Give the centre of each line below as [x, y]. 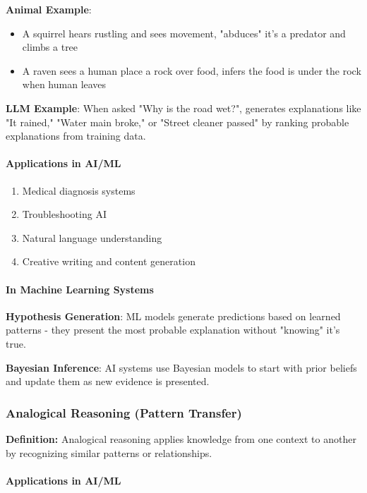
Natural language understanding [92, 237]
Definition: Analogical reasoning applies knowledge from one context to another [181, 438]
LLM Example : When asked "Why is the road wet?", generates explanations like [183, 108]
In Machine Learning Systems [80, 289]
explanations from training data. [76, 136]
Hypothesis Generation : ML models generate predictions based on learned [173, 316]
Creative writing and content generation [109, 261]
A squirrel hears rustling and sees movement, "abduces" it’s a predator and [184, 33]
